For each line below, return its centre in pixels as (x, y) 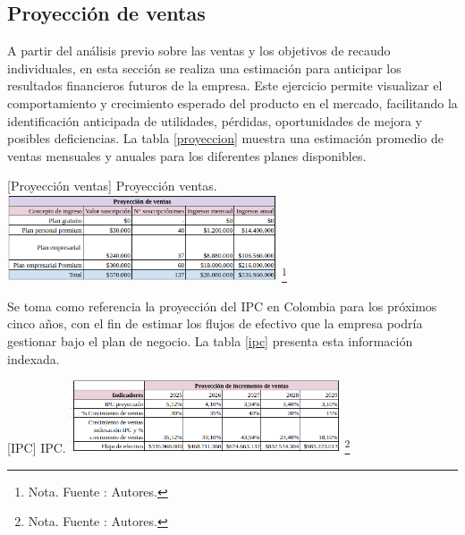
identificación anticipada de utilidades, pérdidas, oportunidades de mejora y (215, 120)
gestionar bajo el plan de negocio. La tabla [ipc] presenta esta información (210, 341)
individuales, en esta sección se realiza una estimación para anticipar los (204, 68)
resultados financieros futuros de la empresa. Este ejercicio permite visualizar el (225, 85)
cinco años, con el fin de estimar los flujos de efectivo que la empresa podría (215, 323)
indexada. (34, 358)
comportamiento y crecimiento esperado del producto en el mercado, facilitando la (232, 102)
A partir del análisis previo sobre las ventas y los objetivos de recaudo (199, 51)
